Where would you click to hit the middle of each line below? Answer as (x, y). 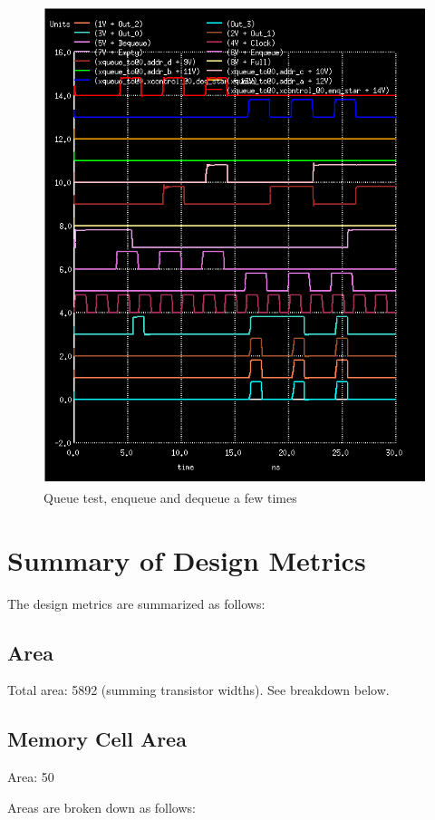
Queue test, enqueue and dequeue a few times (170, 497)
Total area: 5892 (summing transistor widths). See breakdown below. (198, 690)
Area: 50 (31, 777)
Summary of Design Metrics (187, 560)
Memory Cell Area (97, 739)
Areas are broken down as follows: (101, 807)
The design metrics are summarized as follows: (136, 603)
